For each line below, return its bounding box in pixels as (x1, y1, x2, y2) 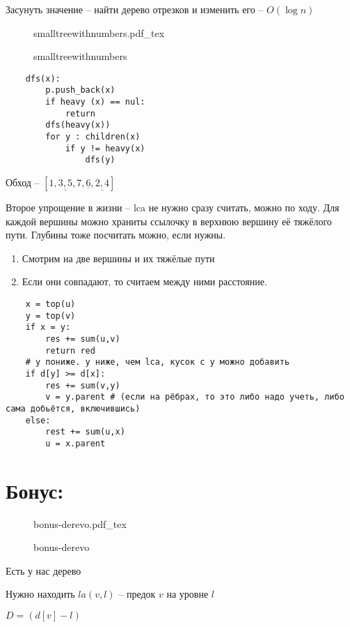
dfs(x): (25, 73, 61, 84)
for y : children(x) (45, 132, 141, 142)
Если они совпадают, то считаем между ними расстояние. (22, 274, 267, 289)
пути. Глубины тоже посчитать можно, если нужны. (6, 227, 226, 242)
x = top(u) (25, 299, 76, 309)
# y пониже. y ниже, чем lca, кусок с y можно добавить (25, 357, 290, 368)
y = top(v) (25, 310, 76, 321)
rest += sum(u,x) (45, 427, 125, 437)
